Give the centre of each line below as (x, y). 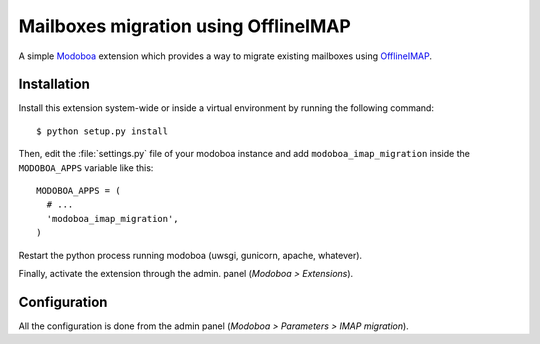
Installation (54, 84)
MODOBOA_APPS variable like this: (86, 167)
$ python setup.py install (102, 131)
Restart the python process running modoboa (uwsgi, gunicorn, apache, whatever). (190, 255)
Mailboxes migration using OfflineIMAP (185, 26)
